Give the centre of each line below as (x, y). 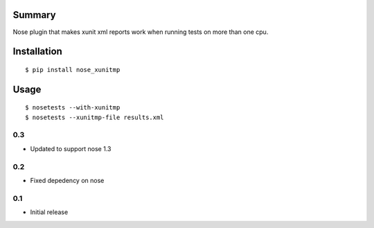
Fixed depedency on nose (67, 181)
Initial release (49, 212)
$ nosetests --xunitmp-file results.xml (95, 117)
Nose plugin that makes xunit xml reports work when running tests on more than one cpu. (141, 32)
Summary (34, 15)
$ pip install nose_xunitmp (73, 70)
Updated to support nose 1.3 (71, 148)
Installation (37, 52)
